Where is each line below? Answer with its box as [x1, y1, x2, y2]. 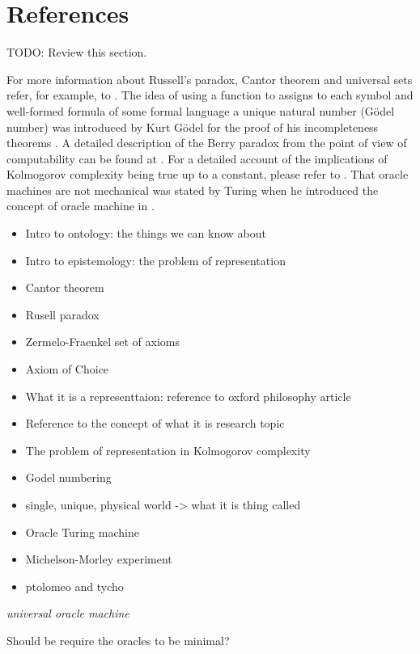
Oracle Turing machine [25, 523, 139, 540]
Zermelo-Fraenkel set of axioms [25, 333, 180, 350]
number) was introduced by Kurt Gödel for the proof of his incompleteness [6, 118, 379, 135]
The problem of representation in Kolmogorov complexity [25, 441, 311, 458]
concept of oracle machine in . [6, 197, 155, 214]
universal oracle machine [6, 605, 129, 622]
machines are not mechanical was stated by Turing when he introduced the [6, 181, 379, 198]
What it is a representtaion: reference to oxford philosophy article [25, 387, 351, 404]
